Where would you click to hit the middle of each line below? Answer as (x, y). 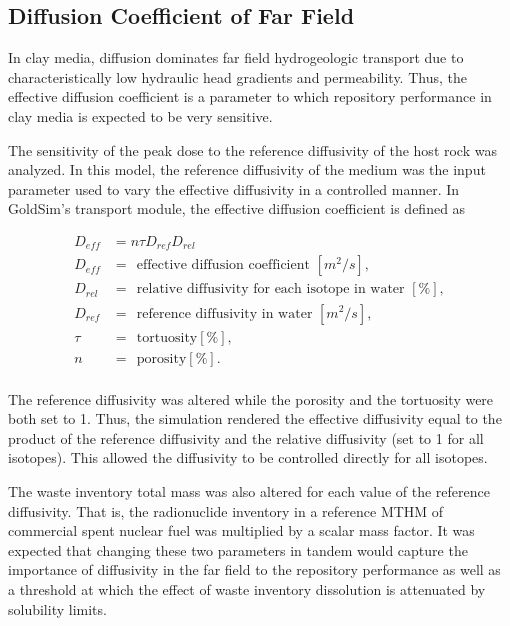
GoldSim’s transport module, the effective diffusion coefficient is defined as (237, 208)
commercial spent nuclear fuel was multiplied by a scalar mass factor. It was (241, 530)
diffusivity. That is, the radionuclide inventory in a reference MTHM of (226, 510)
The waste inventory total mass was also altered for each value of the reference (249, 491)
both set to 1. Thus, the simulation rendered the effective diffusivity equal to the (255, 418)
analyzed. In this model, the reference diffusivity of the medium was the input (247, 169)
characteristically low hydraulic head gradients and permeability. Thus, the (237, 76)
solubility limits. (57, 608)
